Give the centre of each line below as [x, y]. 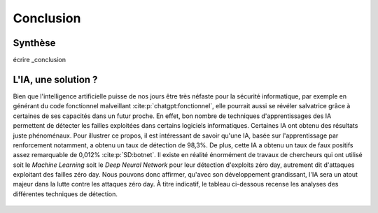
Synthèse [34, 43]
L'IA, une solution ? [55, 79]
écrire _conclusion [40, 60]
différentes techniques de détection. [65, 194]
